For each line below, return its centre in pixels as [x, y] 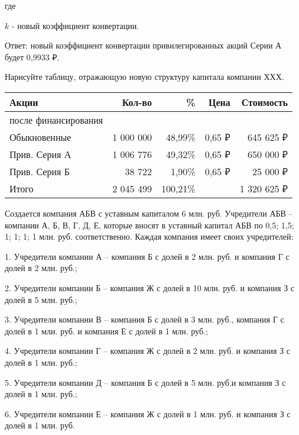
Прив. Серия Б [40, 171]
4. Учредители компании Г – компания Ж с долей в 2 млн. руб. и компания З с [148, 351]
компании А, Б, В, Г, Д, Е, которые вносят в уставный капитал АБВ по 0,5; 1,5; [149, 225]
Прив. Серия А [40, 154]
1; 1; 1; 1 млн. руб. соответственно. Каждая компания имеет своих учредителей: [149, 236]
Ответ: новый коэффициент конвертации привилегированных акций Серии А [143, 45]
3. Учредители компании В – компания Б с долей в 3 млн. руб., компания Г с [144, 319]
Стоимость [265, 102]
